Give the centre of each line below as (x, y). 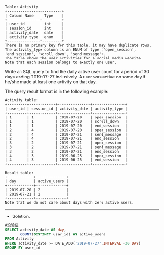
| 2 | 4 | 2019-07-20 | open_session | (66, 130)
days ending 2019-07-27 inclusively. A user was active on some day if (75, 77)
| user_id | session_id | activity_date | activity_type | (66, 109)
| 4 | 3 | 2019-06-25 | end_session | (66, 160)
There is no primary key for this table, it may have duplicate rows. (78, 45)
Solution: (21, 216)
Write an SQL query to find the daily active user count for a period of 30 (77, 71)
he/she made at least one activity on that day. (51, 82)
